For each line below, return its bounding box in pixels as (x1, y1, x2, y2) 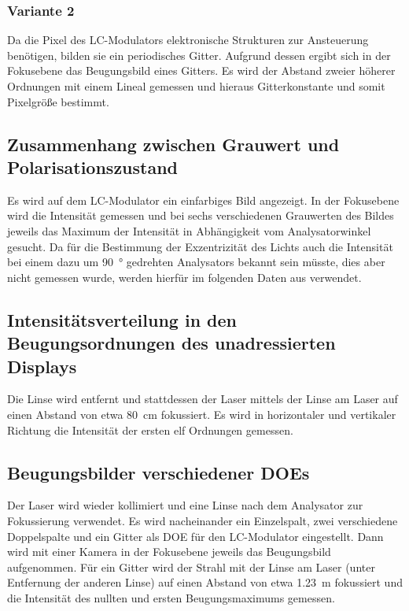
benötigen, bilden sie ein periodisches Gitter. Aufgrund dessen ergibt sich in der (7, 46, 391, 63)
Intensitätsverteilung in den (7, 307, 238, 331)
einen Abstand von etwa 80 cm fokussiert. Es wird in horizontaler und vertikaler (7, 405, 396, 422)
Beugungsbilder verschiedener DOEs (7, 460, 310, 484)
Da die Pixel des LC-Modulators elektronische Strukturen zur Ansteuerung (7, 31, 369, 48)
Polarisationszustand (7, 154, 179, 179)
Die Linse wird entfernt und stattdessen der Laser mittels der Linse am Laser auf (7, 391, 398, 407)
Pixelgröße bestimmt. (7, 93, 109, 109)
